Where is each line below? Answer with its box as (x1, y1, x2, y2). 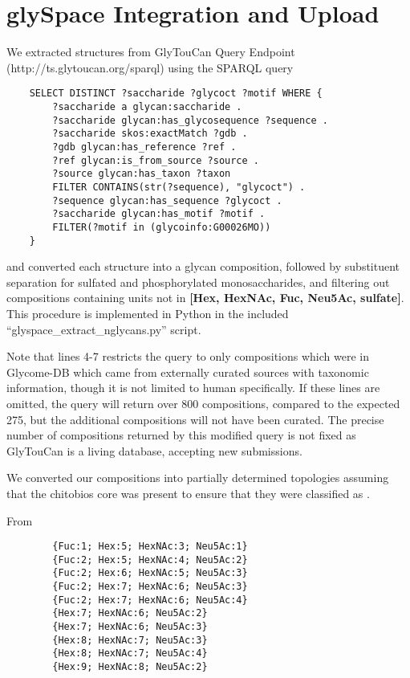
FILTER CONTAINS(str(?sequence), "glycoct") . (52, 181, 306, 193)
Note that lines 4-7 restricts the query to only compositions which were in (6, 348, 370, 365)
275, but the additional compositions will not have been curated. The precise (6, 410, 384, 427)
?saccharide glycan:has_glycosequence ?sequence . (52, 114, 328, 126)
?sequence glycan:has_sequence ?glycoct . (52, 194, 282, 206)
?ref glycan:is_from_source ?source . (52, 154, 259, 166)
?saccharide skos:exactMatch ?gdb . (52, 128, 248, 140)
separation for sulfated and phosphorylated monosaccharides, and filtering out (6, 273, 390, 290)
